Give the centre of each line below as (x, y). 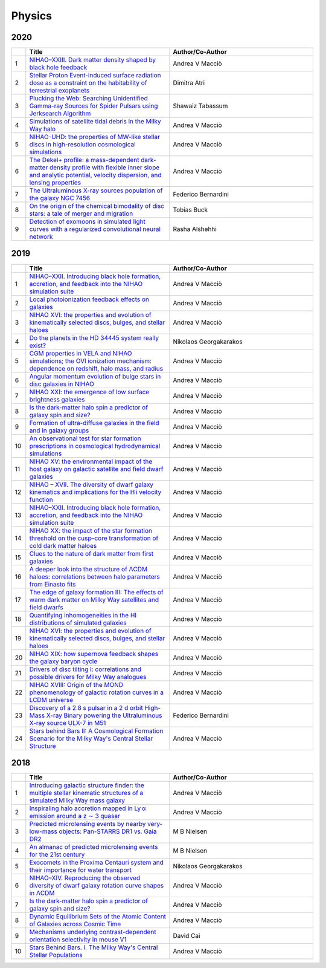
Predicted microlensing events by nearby (88, 824)
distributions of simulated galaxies (78, 623)
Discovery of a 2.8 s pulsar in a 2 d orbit (86, 707)
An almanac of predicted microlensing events (94, 847)
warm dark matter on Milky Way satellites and (94, 600)
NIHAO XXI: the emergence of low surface (89, 392)
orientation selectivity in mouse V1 (78, 940)
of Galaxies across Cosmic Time (75, 924)
